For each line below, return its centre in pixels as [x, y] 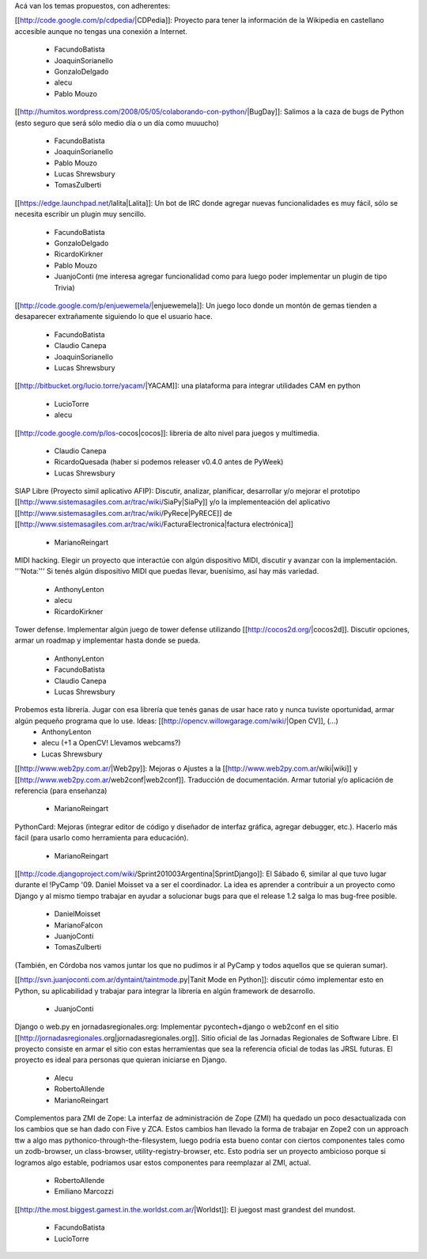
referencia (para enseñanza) [61, 791]
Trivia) [64, 287]
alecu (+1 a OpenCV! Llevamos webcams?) [111, 743]
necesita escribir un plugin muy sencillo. [80, 214]
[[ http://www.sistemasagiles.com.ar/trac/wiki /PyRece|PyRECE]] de [123, 513]
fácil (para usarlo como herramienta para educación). [102, 838]
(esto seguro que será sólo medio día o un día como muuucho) [117, 123]
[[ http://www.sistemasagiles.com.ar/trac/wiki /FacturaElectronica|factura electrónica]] [154, 524]
